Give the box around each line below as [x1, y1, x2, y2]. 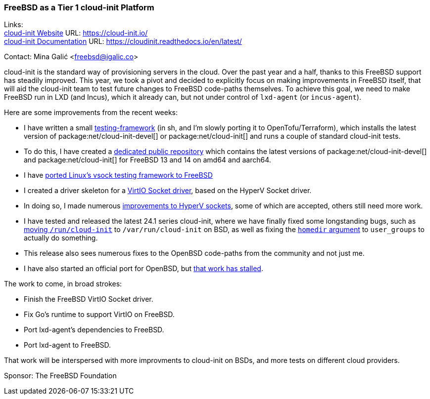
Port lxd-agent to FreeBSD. [24, 341, 111, 350]
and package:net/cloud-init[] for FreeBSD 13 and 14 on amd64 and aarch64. [24, 156, 271, 164]
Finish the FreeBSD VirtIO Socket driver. [24, 295, 153, 304]
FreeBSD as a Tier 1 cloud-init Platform [4, 2, 154, 12]
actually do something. [24, 234, 98, 242]
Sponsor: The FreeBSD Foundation [4, 371, 117, 380]
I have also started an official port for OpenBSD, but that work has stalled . [24, 264, 263, 273]
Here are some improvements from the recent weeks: [4, 108, 178, 117]
